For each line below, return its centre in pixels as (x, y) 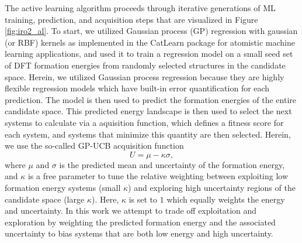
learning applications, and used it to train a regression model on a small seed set (149, 54)
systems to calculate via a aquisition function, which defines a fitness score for (144, 122)
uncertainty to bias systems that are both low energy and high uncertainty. (139, 233)
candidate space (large (45, 199)
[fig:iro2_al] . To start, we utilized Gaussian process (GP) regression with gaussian (151, 31)
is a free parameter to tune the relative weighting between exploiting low (158, 176)
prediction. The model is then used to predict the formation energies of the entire (150, 99)
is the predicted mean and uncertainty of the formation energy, (172, 164)
